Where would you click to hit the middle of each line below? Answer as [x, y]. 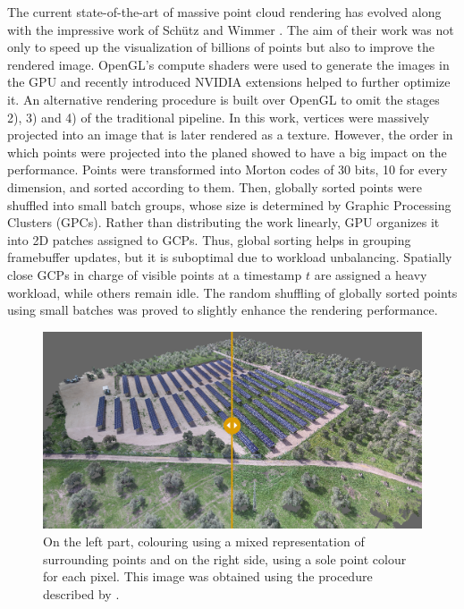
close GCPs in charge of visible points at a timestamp [155, 274]
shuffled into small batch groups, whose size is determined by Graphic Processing [229, 204]
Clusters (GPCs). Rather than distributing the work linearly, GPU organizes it [224, 222]
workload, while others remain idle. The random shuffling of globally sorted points [232, 292]
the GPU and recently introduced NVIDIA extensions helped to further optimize [229, 82]
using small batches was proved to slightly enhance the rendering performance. [223, 310]
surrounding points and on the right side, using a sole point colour [225, 558]
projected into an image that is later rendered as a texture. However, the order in [230, 135]
